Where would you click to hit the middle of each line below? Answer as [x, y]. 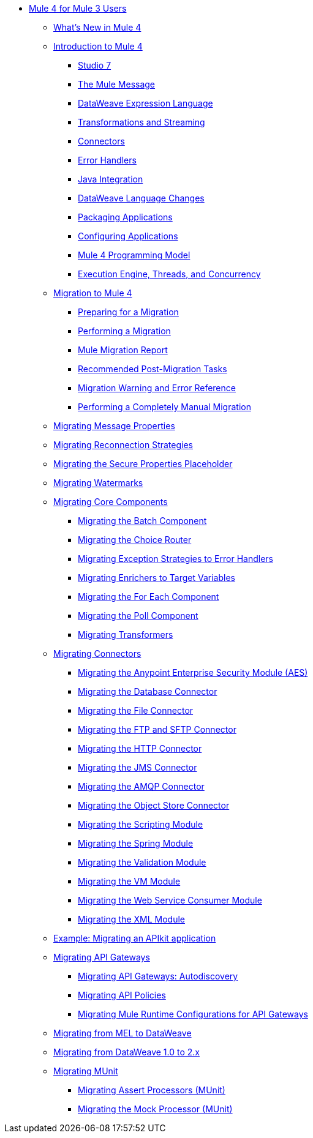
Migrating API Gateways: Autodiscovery [158, 976]
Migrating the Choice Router [135, 540]
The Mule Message [117, 84]
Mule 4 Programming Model [134, 255]
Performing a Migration [124, 331]
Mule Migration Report [123, 350]
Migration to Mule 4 [93, 293]
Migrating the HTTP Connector [140, 748]
